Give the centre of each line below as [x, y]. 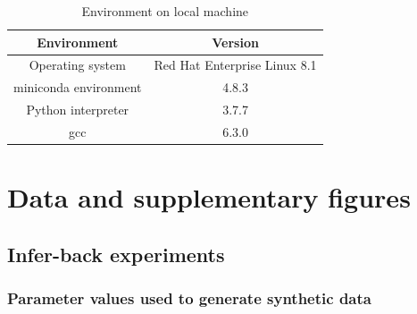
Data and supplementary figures [209, 197]
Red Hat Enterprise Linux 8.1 [235, 65]
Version [235, 42]
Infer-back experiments [116, 254]
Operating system [77, 65]
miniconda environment [78, 87]
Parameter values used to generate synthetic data [189, 298]
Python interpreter [78, 110]
